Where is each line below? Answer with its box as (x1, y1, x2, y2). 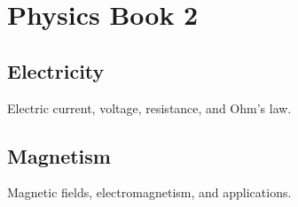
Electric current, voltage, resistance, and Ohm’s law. (7, 98, 292, 117)
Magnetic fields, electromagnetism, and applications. (7, 183, 292, 202)
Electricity (7, 57, 105, 84)
